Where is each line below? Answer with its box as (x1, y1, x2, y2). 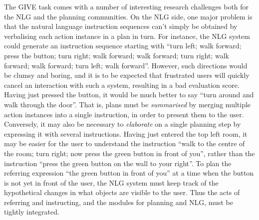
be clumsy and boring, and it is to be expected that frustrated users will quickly (4, 70, 250, 80)
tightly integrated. (4, 207, 59, 217)
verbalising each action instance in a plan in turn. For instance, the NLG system (4, 30, 250, 41)
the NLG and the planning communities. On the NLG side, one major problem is (4, 11, 253, 21)
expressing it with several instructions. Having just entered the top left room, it (4, 128, 248, 139)
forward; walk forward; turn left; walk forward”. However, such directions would (4, 60, 248, 70)
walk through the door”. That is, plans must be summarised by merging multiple (4, 99, 251, 109)
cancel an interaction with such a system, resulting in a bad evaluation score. (4, 79, 240, 90)
